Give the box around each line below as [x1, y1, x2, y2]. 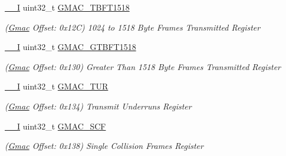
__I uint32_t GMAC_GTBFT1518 [5, 41, 136, 53]
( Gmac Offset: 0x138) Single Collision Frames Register [5, 140, 203, 152]
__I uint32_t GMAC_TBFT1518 [5, 1, 130, 13]
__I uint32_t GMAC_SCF [5, 120, 106, 132]
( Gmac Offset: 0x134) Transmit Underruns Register [5, 99, 192, 112]
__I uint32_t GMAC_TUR [5, 80, 109, 92]
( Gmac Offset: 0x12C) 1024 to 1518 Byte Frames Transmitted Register [5, 21, 261, 33]
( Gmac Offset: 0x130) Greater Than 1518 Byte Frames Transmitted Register [5, 60, 281, 72]
